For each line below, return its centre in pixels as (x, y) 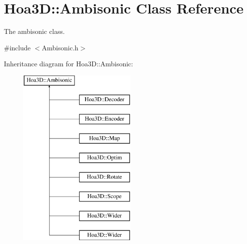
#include (17, 47)
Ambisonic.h (60, 47)
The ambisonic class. (34, 31)
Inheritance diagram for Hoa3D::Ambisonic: (69, 64)
